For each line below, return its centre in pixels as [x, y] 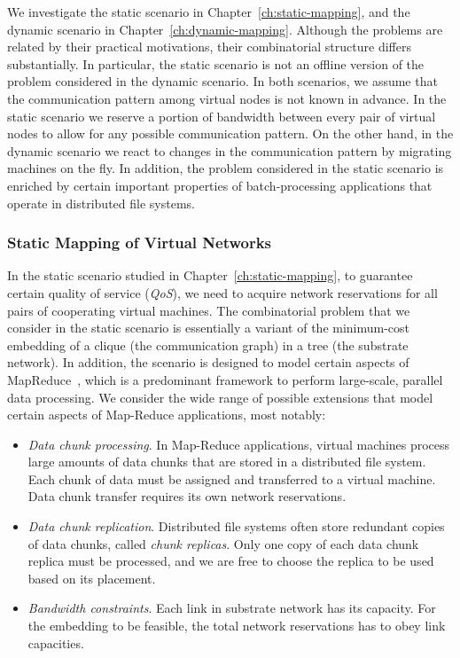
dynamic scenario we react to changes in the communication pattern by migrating [230, 150]
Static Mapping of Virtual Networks [140, 243]
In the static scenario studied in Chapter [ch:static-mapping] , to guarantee [210, 275]
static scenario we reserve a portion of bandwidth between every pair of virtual [222, 116]
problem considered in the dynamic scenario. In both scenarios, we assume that [222, 81]
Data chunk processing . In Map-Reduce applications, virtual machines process [239, 444]
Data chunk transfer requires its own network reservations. [187, 496]
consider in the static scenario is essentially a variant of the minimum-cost [209, 328]
